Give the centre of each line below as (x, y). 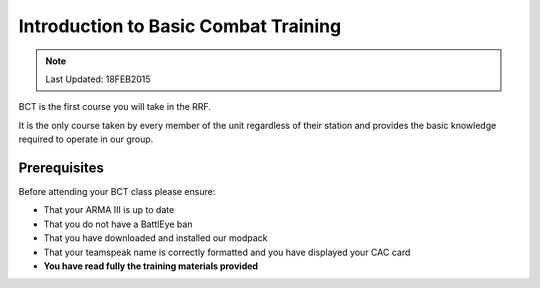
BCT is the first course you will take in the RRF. (115, 107)
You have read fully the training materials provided (151, 266)
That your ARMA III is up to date (109, 210)
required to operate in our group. (86, 139)
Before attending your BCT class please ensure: (117, 192)
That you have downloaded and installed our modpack (156, 238)
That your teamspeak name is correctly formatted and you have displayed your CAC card (227, 252)
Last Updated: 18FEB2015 (98, 79)
